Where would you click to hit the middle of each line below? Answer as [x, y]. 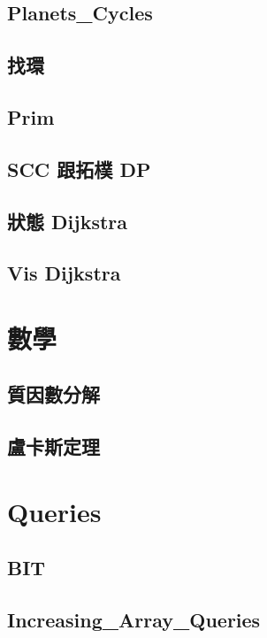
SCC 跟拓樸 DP [79, 169]
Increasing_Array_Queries [134, 620]
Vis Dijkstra [64, 273]
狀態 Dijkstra [67, 221]
